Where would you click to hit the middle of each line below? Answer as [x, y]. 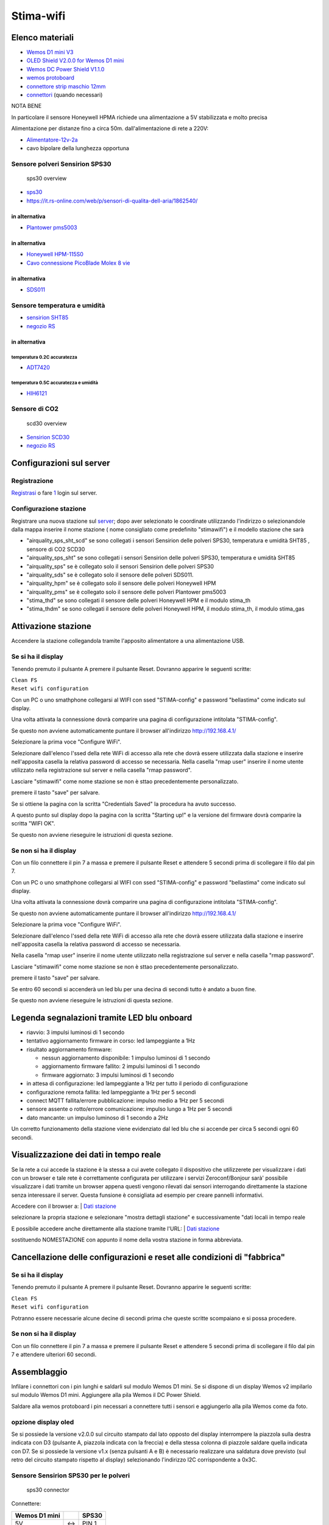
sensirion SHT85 [48, 318]
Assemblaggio [39, 1372]
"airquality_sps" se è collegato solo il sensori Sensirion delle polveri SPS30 [120, 566]
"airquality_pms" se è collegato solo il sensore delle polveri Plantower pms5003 [126, 592]
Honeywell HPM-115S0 [55, 254]
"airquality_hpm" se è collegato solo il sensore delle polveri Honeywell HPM [121, 583]
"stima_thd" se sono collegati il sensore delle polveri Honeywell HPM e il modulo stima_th [139, 600]
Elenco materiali [43, 38]
